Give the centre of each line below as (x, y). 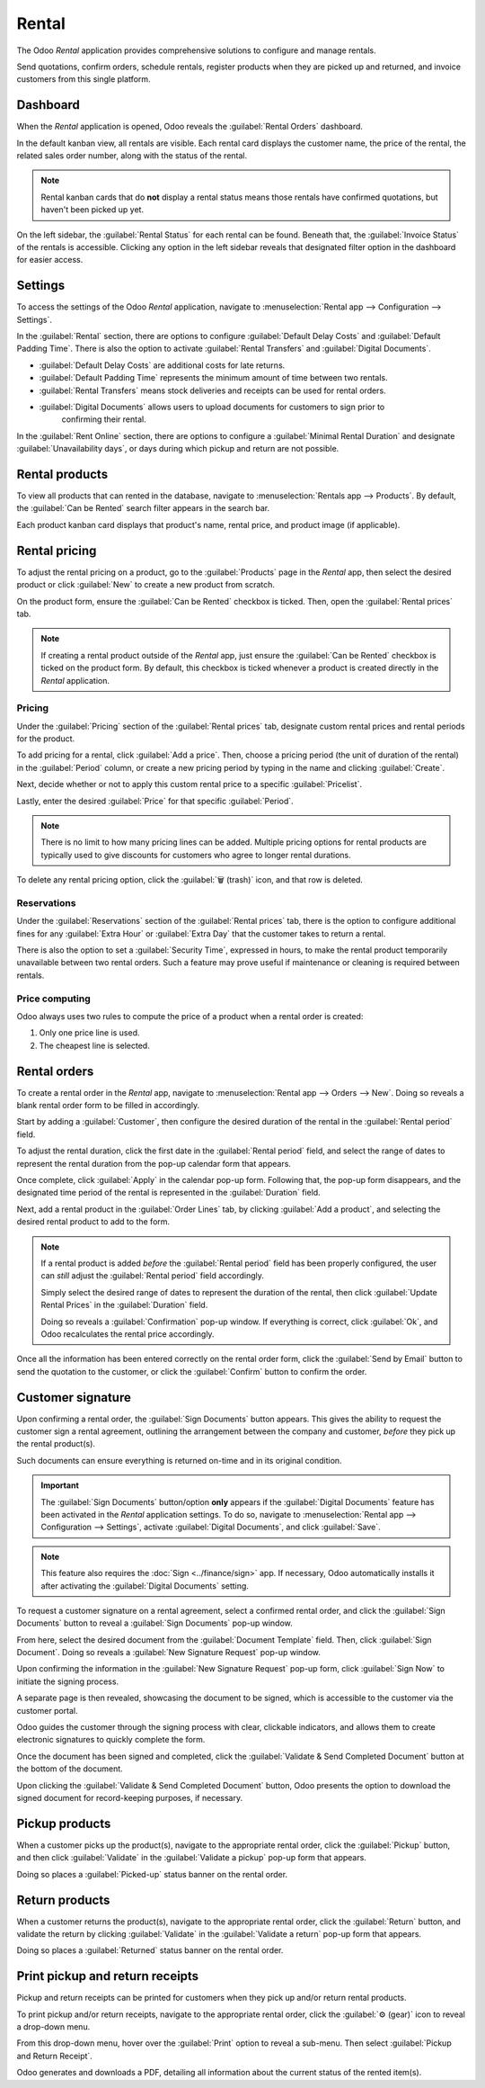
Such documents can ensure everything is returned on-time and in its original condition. (179, 1460)
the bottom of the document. (70, 1769)
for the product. (46, 739)
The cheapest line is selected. (94, 1045)
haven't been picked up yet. (92, 210)
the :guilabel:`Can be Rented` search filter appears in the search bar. (143, 508)
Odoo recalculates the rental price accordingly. (128, 1334)
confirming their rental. (104, 419)
